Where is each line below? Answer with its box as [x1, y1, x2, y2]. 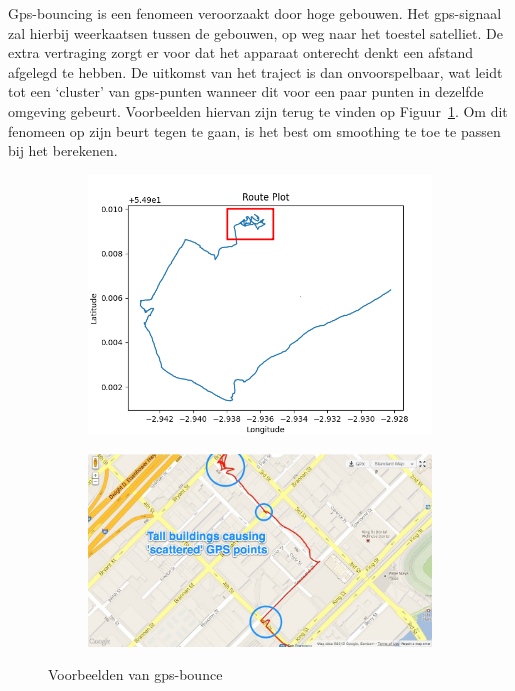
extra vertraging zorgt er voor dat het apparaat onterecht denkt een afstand [8, 42, 474, 63]
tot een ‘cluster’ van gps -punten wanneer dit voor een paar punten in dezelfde [8, 81, 484, 102]
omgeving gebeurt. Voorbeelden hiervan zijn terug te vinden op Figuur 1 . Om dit [8, 100, 508, 121]
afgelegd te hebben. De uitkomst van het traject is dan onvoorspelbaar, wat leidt [8, 61, 503, 82]
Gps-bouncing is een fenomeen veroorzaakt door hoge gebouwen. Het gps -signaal [8, 3, 502, 23]
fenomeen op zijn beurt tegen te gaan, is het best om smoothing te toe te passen [8, 120, 501, 141]
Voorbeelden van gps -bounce [48, 664, 223, 685]
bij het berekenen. [8, 140, 118, 161]
